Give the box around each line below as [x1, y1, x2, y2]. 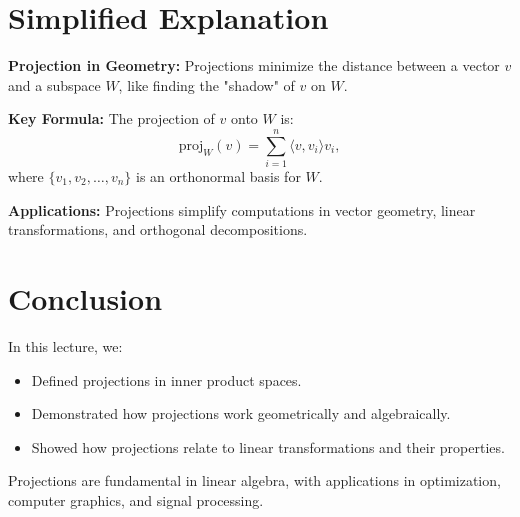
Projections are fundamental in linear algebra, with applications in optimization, [8, 470, 501, 491]
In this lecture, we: [8, 335, 123, 356]
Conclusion [8, 278, 163, 318]
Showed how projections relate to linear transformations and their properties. [31, 436, 505, 457]
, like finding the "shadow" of [118, 74, 295, 95]
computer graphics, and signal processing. [8, 489, 264, 510]
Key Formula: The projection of [8, 108, 215, 129]
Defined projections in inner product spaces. [31, 369, 302, 390]
